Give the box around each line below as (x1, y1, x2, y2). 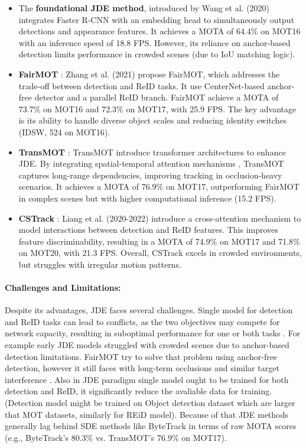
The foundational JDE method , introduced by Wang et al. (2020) (18, 2, 270, 14)
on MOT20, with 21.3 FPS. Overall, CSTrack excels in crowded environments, (18, 246, 302, 259)
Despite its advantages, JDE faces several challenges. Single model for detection (5, 304, 293, 316)
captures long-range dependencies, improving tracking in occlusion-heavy (18, 168, 282, 181)
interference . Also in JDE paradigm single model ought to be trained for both (5, 373, 289, 385)
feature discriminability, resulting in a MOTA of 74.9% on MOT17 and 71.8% (18, 235, 300, 247)
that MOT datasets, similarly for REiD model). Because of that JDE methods (5, 408, 288, 420)
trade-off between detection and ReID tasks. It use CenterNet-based (18, 79, 265, 92)
